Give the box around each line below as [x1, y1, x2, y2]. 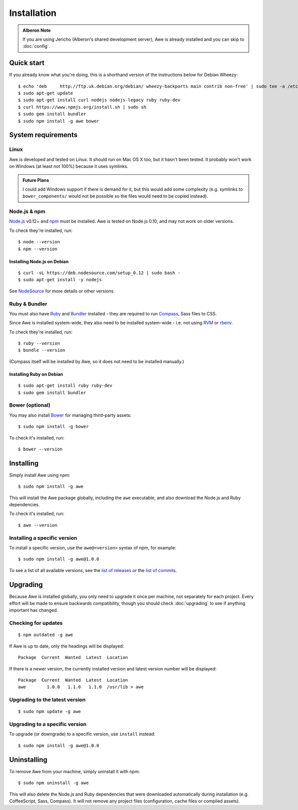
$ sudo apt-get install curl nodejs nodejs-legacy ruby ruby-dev [18, 97, 181, 103]
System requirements [9, 131, 78, 139]
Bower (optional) [9, 402, 51, 409]
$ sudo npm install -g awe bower [18, 118, 99, 124]
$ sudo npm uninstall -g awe [18, 780, 89, 786]
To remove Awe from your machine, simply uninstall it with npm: [9, 768, 140, 774]
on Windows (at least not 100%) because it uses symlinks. [9, 163, 129, 169]
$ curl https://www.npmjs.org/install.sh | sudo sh [18, 104, 147, 110]
